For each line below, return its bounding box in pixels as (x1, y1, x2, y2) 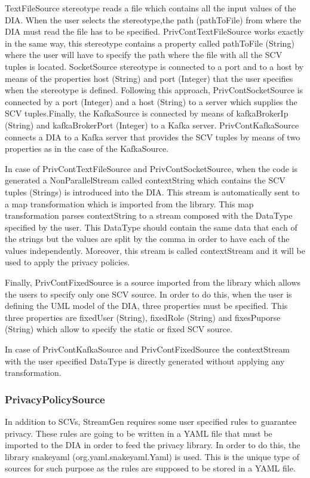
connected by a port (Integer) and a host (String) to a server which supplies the (5, 95, 297, 108)
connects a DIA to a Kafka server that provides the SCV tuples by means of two (5, 130, 300, 143)
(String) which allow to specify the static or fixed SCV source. (5, 323, 233, 335)
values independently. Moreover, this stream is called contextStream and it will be (5, 244, 305, 256)
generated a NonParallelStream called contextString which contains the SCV (5, 174, 286, 186)
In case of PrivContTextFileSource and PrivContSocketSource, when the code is (5, 162, 298, 174)
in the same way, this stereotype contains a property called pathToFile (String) (5, 36, 294, 49)
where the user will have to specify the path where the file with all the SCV (5, 48, 283, 61)
